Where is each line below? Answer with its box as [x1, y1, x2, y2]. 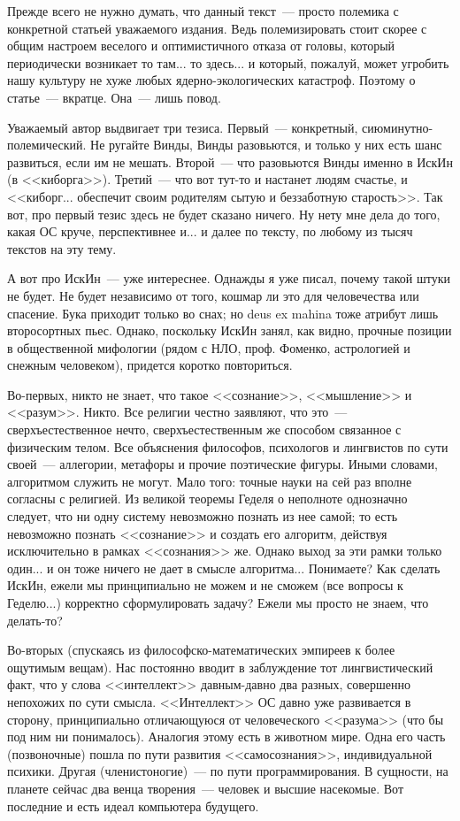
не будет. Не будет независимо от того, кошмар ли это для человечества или [7, 286, 419, 304]
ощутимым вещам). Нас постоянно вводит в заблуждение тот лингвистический [7, 657, 433, 676]
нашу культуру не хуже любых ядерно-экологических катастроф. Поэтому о [7, 71, 416, 89]
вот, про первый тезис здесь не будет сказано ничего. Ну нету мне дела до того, [7, 204, 441, 223]
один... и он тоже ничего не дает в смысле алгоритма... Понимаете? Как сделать [7, 558, 441, 577]
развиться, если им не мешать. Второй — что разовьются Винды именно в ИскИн [7, 152, 453, 171]
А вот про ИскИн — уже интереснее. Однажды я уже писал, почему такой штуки [7, 269, 450, 288]
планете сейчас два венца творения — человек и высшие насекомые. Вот [7, 779, 404, 797]
